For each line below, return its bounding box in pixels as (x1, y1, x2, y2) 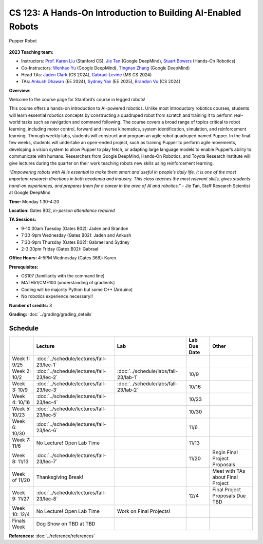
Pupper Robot (9, 38, 37, 44)
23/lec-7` (36, 458, 58, 465)
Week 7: (12, 436, 31, 443)
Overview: (9, 87, 31, 93)
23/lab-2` (117, 386, 139, 393)
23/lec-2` (36, 374, 58, 380)
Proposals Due (212, 492, 246, 499)
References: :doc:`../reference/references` (9, 533, 95, 539)
